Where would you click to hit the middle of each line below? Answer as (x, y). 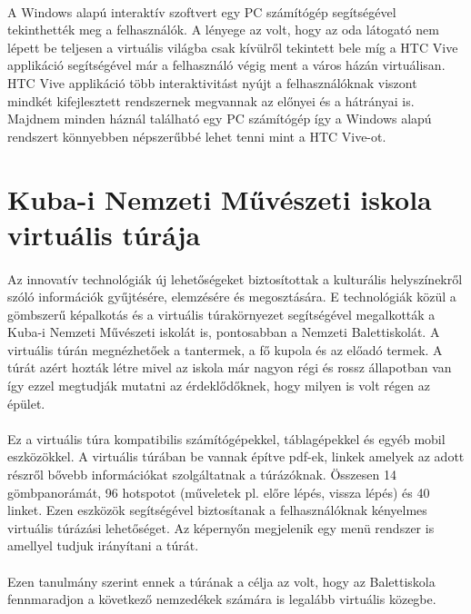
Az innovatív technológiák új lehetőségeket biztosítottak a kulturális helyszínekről (235, 278)
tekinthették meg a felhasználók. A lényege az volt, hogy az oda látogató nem (223, 30)
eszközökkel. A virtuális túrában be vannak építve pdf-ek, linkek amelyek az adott (236, 456)
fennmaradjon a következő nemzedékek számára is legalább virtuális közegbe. (222, 599)
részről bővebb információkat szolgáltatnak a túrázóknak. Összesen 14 (202, 475)
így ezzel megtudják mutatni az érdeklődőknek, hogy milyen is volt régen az (219, 386)
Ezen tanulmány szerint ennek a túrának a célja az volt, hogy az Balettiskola (221, 581)
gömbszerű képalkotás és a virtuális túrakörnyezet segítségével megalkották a (221, 314)
